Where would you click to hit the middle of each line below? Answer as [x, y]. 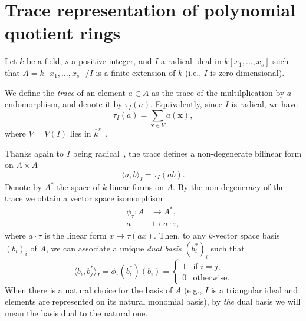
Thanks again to [34, 153]
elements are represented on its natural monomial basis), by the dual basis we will [153, 301]
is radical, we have [264, 104]
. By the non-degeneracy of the [229, 186]
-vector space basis [246, 235]
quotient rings [63, 33]
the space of [78, 186]
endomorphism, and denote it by [64, 104]
